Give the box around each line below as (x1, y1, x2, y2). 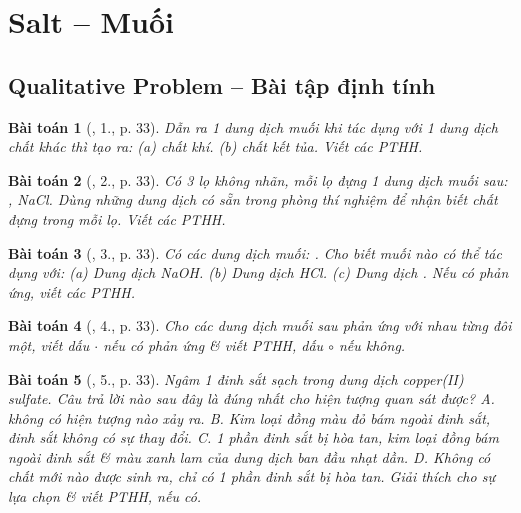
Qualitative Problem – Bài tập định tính (8, 69, 436, 100)
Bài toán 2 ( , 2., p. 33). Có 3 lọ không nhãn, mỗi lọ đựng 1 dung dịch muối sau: (8, 169, 508, 190)
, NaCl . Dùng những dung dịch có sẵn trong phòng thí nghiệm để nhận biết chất (8, 189, 498, 210)
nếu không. (338, 334, 406, 355)
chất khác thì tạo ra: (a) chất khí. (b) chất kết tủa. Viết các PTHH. (8, 136, 423, 157)
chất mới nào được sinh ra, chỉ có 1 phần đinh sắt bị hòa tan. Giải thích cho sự (8, 466, 495, 487)
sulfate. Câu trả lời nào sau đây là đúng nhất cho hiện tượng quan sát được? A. (8, 388, 495, 409)
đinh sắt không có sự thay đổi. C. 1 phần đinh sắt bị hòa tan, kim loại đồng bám (8, 427, 499, 448)
